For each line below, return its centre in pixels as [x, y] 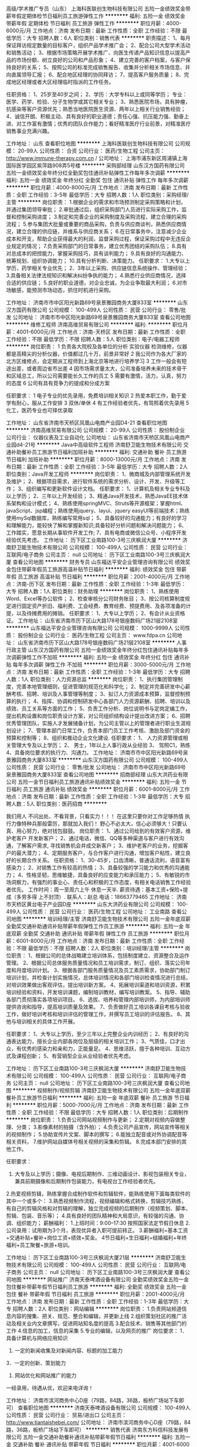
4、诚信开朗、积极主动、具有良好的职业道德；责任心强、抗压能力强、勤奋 [95, 116]
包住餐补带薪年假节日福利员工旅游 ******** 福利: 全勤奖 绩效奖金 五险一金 [96, 1287]
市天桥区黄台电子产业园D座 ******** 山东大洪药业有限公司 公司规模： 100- [97, 904]
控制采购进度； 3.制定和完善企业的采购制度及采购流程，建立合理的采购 [101, 217]
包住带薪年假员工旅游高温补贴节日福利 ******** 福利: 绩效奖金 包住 [93, 569]
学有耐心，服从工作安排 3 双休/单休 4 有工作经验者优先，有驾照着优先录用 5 [98, 403]
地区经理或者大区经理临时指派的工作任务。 [62, 82]
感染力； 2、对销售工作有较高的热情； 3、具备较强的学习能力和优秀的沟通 [96, 867]
